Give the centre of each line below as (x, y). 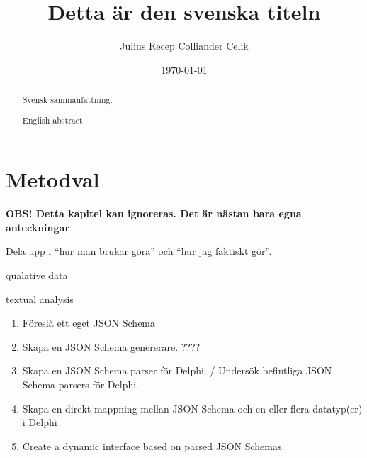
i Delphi (40, 422)
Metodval (53, 179)
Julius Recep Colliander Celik (184, 46)
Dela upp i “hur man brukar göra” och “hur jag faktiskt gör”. (139, 251)
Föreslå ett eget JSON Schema (89, 323)
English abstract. (54, 120)
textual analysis (40, 299)
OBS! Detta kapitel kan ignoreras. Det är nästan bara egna (154, 213)
